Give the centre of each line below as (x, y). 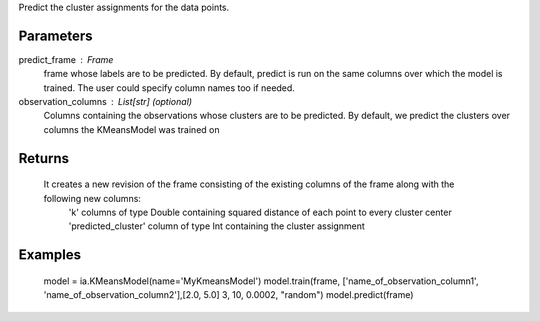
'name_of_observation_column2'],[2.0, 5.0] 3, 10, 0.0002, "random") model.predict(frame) (228, 295)
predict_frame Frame (66, 59)
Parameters (55, 35)
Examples (50, 255)
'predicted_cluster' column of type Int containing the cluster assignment (216, 226)
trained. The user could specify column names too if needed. (169, 87)
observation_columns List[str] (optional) (105, 102)
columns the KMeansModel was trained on (131, 129)
